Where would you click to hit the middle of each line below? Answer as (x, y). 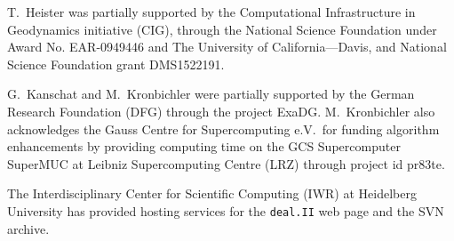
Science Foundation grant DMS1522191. (116, 64)
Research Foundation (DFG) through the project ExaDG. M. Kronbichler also (221, 111)
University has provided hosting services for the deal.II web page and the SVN (226, 210)
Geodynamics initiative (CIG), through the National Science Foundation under (222, 29)
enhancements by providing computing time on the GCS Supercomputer (204, 146)
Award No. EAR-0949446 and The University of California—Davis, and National (227, 47)
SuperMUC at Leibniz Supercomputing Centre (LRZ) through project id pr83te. (226, 163)
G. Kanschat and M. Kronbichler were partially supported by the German (211, 94)
